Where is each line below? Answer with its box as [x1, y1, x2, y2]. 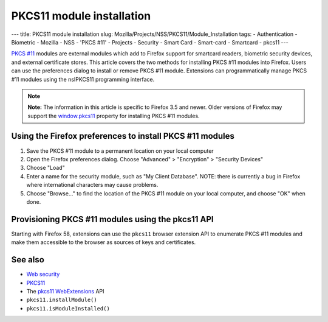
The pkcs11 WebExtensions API [26, 287, 104, 295]
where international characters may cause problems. [26, 181, 159, 189]
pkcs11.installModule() [26, 296, 97, 304]
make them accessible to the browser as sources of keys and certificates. [11, 239, 196, 246]
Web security [26, 271, 60, 278]
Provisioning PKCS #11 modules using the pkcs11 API [11, 214, 214, 225]
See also [11, 254, 45, 265]
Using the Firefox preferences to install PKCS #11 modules [11, 131, 235, 141]
